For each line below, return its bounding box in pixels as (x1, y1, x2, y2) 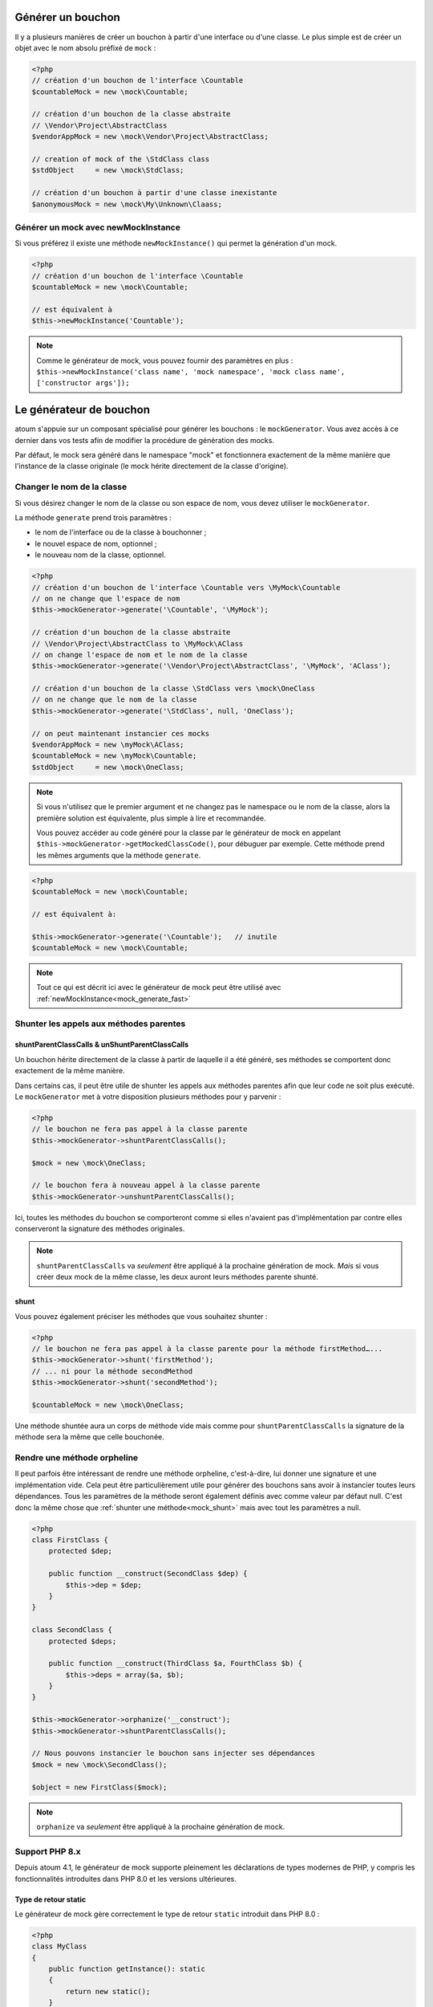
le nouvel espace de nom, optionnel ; (34, 539, 157, 548)
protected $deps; (48, 1636, 117, 1646)
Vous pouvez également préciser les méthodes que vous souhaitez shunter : (14, 1311, 268, 1321)
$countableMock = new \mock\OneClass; (31, 1400, 184, 1409)
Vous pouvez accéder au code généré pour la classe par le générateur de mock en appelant (36, 828, 341, 837)
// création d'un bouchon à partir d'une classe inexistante (31, 189, 277, 197)
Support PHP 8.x (14, 1846, 81, 1857)
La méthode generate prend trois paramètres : (14, 513, 172, 523)
